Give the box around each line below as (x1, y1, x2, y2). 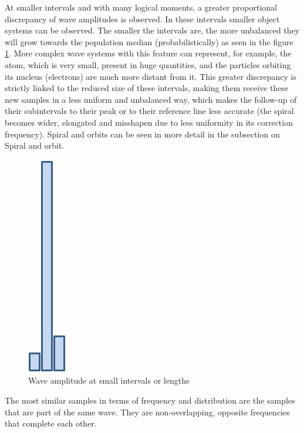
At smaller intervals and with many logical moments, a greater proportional (5, 1, 278, 13)
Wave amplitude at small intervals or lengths (28, 374, 190, 387)
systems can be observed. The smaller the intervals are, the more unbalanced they (5, 24, 300, 36)
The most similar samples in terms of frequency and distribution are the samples (5, 394, 295, 406)
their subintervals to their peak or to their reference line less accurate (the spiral (5, 105, 294, 117)
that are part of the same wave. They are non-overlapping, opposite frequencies (5, 405, 290, 418)
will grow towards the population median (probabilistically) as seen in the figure (5, 35, 293, 48)
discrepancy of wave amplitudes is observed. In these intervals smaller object (5, 12, 280, 25)
